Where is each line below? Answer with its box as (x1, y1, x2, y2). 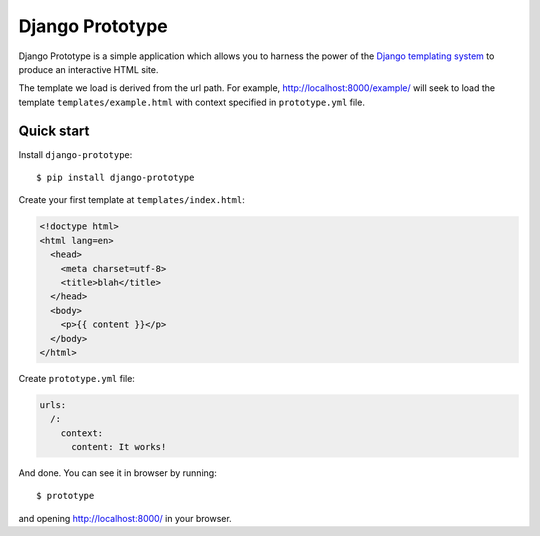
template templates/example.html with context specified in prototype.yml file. (18, 96, 365, 108)
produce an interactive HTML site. (18, 63, 159, 75)
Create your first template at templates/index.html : (18, 194, 245, 206)
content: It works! (71, 441, 167, 453)
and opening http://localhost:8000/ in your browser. (18, 512, 232, 524)
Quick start (18, 122, 90, 139)
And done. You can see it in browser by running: (18, 467, 217, 479)
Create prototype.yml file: (18, 372, 135, 384)
